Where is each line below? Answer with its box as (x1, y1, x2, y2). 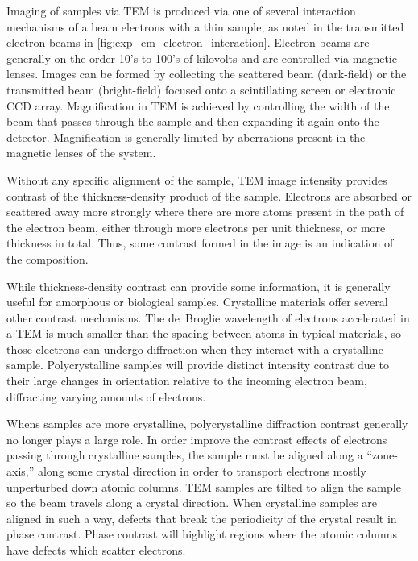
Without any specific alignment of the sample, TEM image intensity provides (6, 171, 387, 188)
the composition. (6, 250, 89, 267)
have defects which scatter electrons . (6, 542, 186, 558)
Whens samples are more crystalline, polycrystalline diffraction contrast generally (6, 415, 408, 432)
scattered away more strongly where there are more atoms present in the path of (6, 203, 404, 220)
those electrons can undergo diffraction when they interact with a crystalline (6, 340, 383, 357)
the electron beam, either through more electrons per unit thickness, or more (6, 218, 386, 235)
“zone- (366, 447, 398, 463)
